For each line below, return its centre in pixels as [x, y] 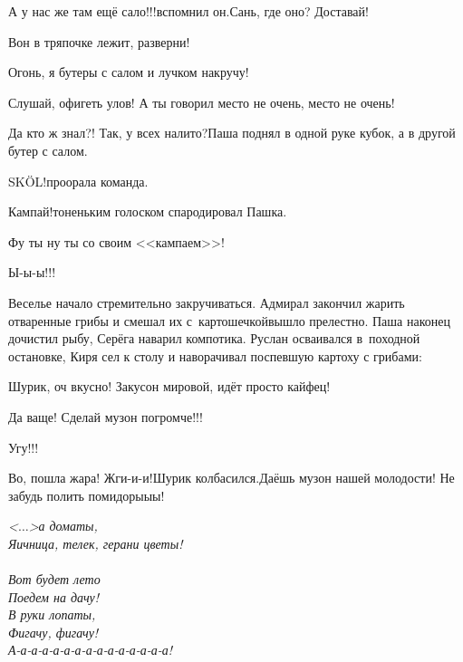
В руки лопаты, [52, 614]
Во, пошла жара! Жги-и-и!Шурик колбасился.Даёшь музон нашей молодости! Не [231, 478]
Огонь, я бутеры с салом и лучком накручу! [129, 72]
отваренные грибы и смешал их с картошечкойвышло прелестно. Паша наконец [229, 320]
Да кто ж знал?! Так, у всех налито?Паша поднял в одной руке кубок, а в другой [232, 133]
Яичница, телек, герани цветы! [96, 543]
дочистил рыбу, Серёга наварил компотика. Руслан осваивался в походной [214, 338]
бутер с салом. [48, 150]
